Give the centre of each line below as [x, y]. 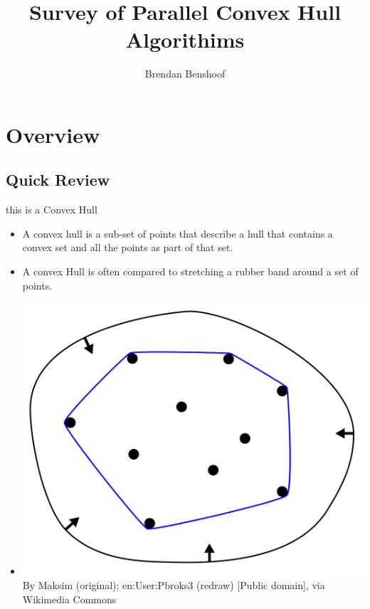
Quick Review [58, 180]
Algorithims [185, 39]
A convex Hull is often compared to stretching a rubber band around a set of [190, 271]
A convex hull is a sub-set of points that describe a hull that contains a [178, 233]
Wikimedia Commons [69, 599]
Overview [53, 134]
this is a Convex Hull [52, 210]
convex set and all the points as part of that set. [128, 247]
